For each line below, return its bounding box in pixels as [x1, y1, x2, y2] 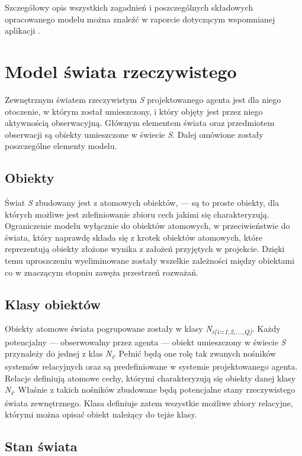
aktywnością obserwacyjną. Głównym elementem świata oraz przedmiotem [5, 117, 275, 129]
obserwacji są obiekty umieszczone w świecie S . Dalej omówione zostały [5, 128, 264, 140]
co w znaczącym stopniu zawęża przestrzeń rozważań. [5, 266, 198, 278]
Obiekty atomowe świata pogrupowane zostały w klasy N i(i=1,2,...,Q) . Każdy [5, 322, 281, 337]
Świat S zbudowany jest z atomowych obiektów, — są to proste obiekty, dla [5, 196, 279, 209]
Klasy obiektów [5, 295, 101, 313]
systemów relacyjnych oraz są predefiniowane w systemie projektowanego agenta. [5, 360, 298, 373]
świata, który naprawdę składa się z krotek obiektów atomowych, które [5, 231, 263, 243]
